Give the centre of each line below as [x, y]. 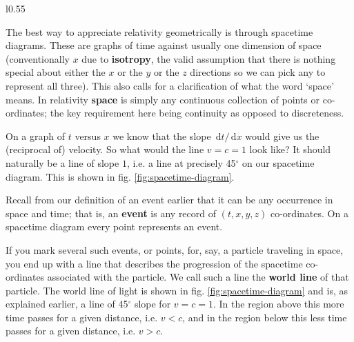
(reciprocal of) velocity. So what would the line [105, 149]
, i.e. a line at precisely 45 [181, 162]
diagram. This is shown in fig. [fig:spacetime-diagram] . [120, 176]
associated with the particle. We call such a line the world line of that [198, 277]
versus [88, 135]
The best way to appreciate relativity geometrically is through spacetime [159, 31]
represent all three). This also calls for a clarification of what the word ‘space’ [170, 85]
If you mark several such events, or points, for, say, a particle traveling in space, [175, 249]
